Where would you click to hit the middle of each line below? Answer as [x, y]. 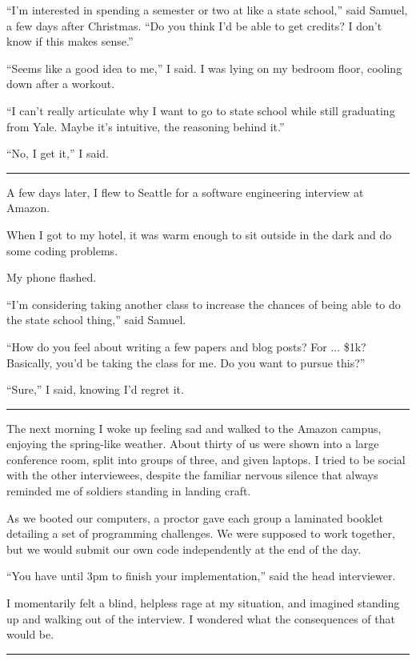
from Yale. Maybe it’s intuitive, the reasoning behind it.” [146, 126]
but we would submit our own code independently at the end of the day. [184, 549]
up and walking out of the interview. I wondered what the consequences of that [201, 618]
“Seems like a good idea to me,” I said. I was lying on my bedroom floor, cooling [204, 68]
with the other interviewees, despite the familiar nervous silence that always [192, 475]
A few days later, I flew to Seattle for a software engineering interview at [185, 192]
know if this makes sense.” [70, 41]
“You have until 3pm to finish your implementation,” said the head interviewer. [201, 576]
